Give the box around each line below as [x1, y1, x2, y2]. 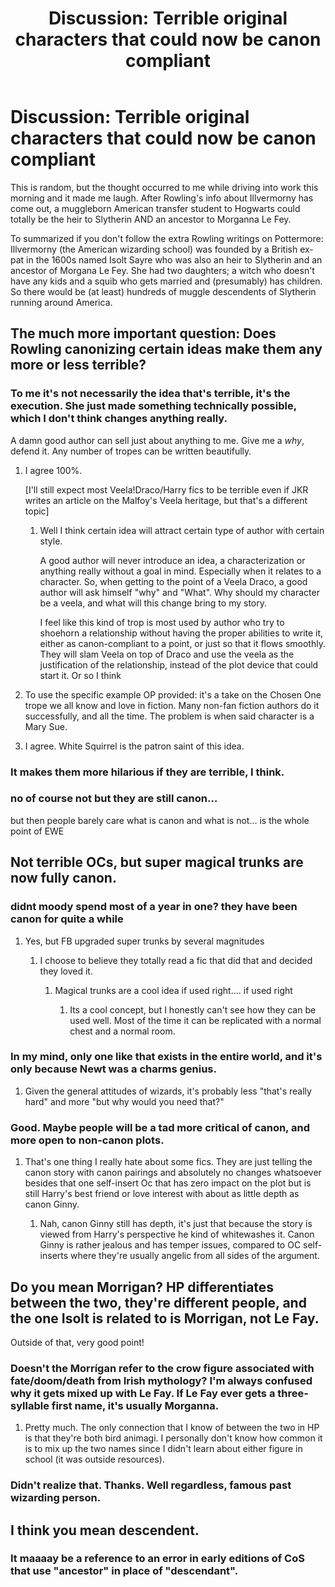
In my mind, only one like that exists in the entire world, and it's [10, 1050, 323, 1064]
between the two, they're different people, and [10, 1294, 307, 1311]
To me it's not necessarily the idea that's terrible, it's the [10, 387, 291, 401]
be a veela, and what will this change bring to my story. [39, 597, 268, 609]
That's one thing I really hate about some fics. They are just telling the [24, 1156, 313, 1168]
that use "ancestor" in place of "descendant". [10, 1564, 239, 1578]
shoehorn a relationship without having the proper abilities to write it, [39, 627, 324, 639]
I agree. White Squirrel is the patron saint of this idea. [24, 740, 245, 752]
